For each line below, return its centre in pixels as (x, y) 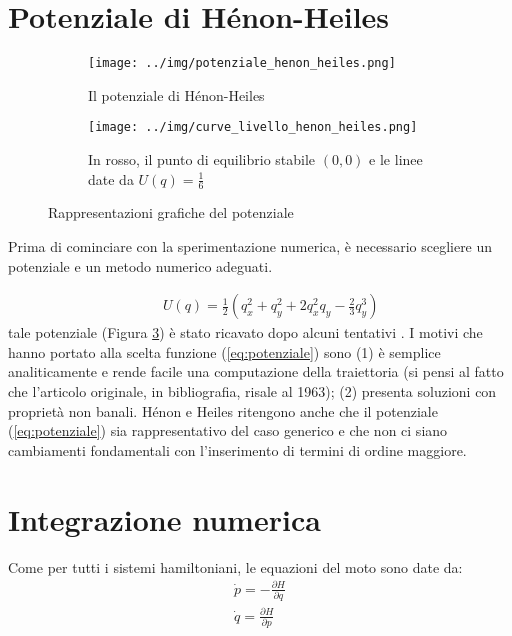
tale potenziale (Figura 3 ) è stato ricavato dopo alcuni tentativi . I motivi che (245, 332)
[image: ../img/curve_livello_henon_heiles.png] (253, 127)
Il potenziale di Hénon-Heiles (176, 94)
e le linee (396, 159)
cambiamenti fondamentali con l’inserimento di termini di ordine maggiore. (237, 449)
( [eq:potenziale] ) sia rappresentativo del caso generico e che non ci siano (228, 430)
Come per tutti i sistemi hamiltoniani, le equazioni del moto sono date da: (235, 566)
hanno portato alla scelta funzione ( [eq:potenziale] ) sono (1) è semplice (224, 351)
